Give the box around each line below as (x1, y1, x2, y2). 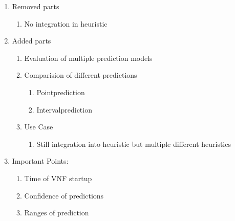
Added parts (12, 35, 51, 46)
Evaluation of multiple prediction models (24, 52, 153, 63)
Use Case (24, 121, 53, 132)
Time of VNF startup (24, 172, 92, 183)
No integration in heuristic (24, 18, 108, 29)
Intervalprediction (36, 104, 92, 115)
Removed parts (12, 1, 59, 11)
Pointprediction (36, 86, 85, 97)
